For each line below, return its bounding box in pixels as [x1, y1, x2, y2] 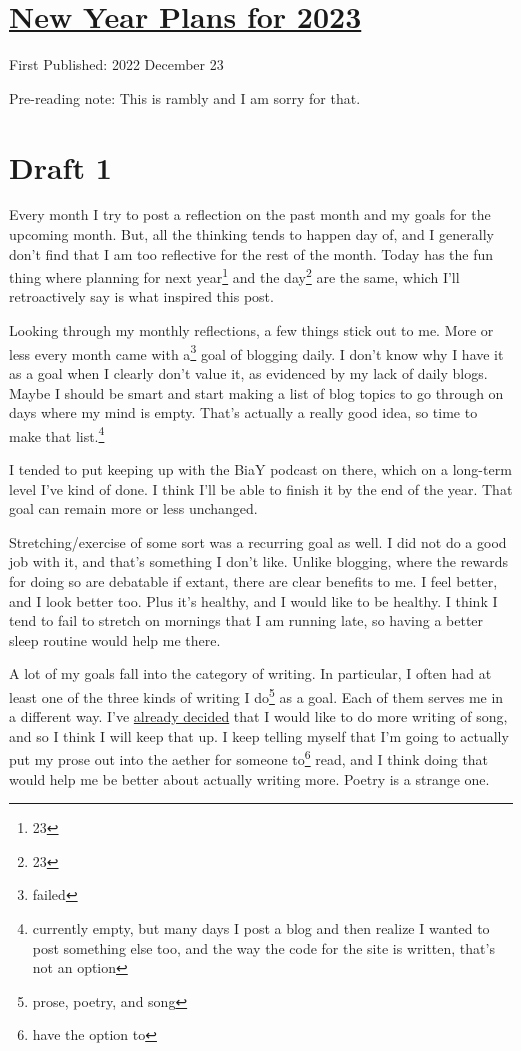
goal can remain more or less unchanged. [9, 498, 258, 519]
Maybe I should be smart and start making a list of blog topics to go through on [9, 382, 504, 403]
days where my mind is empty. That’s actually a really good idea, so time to [9, 402, 478, 423]
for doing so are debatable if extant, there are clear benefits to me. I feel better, [9, 570, 498, 591]
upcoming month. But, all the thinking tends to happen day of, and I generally [9, 224, 494, 245]
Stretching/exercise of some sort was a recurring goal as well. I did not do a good [9, 531, 507, 552]
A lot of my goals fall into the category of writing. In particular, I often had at [9, 663, 492, 684]
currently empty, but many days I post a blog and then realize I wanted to [32, 917, 490, 938]
